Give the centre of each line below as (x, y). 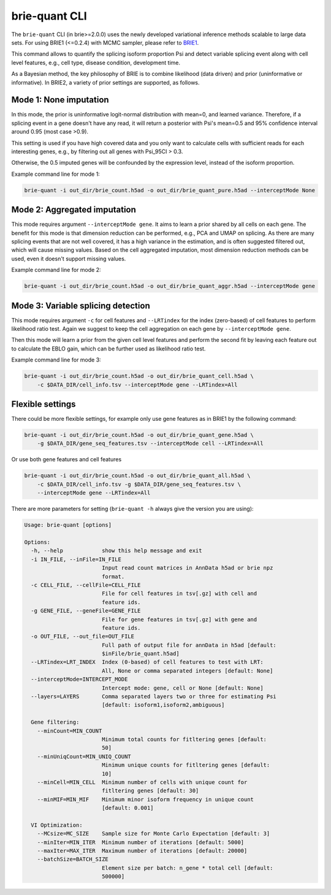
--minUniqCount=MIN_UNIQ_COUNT (84, 756)
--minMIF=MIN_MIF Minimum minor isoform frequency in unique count (146, 799)
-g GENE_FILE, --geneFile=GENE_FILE (86, 611)
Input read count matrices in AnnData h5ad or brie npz (187, 568)
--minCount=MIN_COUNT (70, 731)
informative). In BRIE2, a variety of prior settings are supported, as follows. (105, 82)
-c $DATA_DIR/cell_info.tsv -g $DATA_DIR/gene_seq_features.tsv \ (139, 484)
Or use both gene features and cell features (67, 459)
